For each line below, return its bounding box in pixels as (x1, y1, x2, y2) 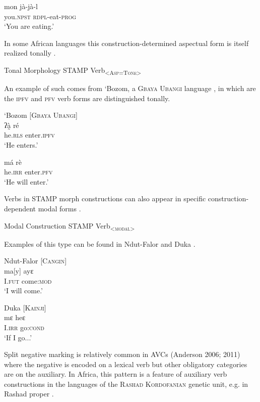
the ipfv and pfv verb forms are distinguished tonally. (4, 93, 170, 103)
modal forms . (38, 203, 81, 214)
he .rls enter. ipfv (4, 129, 55, 140)
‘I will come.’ (4, 285, 43, 296)
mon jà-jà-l (4, 1, 38, 11)
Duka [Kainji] (4, 302, 46, 312)
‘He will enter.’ (4, 176, 49, 187)
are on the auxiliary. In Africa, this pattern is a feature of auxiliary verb (4, 369, 227, 379)
